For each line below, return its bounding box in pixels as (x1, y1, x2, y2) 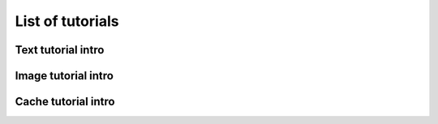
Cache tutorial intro (15, 95, 115, 109)
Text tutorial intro (15, 43, 105, 57)
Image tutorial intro (15, 69, 114, 83)
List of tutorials (15, 12, 119, 30)
